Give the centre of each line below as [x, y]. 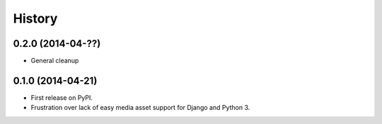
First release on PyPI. [62, 97]
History [35, 18]
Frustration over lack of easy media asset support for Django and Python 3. [140, 108]
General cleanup [55, 61]
